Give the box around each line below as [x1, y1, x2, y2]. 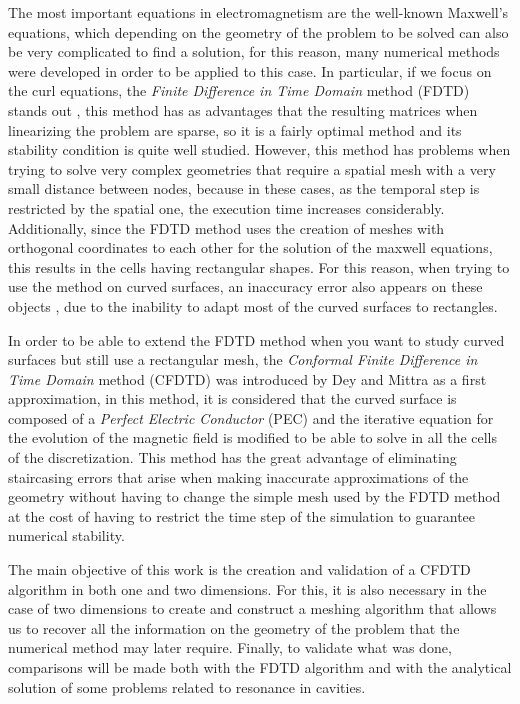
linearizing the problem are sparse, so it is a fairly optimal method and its [8, 119, 462, 140]
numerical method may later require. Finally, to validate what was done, [8, 637, 452, 658]
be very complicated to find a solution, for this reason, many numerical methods [8, 41, 500, 62]
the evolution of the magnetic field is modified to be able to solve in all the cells [8, 427, 498, 448]
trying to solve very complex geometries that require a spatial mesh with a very [8, 158, 496, 179]
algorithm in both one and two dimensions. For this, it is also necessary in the [8, 578, 487, 599]
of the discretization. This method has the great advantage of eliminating [8, 447, 457, 468]
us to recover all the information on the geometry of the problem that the [8, 617, 460, 638]
